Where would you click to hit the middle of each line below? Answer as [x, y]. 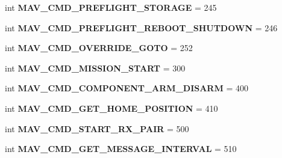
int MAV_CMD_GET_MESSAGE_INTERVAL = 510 [121, 149]
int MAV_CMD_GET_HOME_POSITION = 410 [111, 108]
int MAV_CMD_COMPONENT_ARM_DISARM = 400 [127, 88]
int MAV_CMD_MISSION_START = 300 [95, 68]
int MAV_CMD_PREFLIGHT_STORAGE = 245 [111, 7]
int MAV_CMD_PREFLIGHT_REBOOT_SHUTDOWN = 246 [141, 27]
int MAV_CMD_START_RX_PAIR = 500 [97, 128]
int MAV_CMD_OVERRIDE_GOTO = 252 [99, 48]
